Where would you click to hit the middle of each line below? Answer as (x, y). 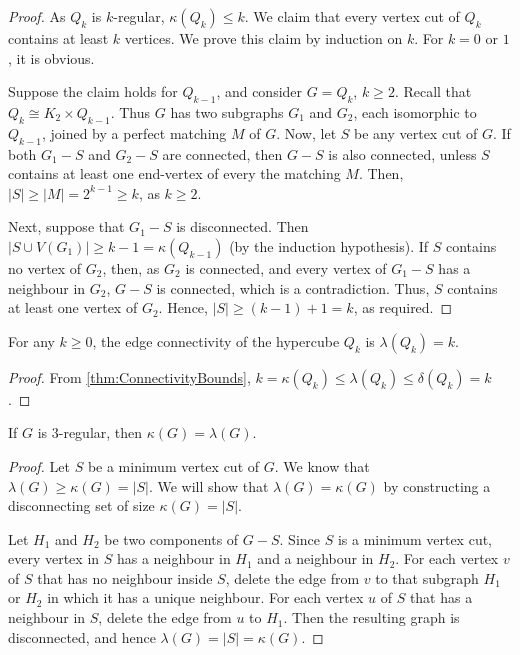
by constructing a (437, 485)
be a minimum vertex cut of (173, 465)
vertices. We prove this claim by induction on (263, 38)
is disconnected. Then (242, 226)
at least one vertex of (73, 307)
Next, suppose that (66, 226)
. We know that (322, 465)
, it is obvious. (51, 57)
